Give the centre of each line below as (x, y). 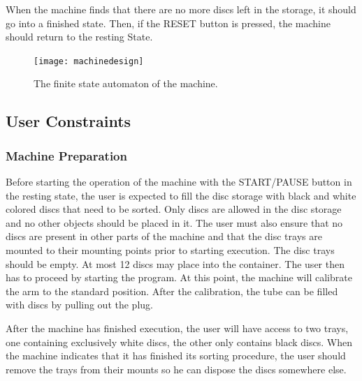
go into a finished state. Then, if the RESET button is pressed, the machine (168, 23)
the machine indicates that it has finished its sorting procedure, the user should (176, 356)
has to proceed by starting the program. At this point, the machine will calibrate (179, 277)
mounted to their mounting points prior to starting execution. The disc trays (170, 250)
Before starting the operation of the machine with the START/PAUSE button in (179, 182)
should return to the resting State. (79, 37)
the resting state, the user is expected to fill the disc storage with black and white (181, 195)
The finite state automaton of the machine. (126, 83)
